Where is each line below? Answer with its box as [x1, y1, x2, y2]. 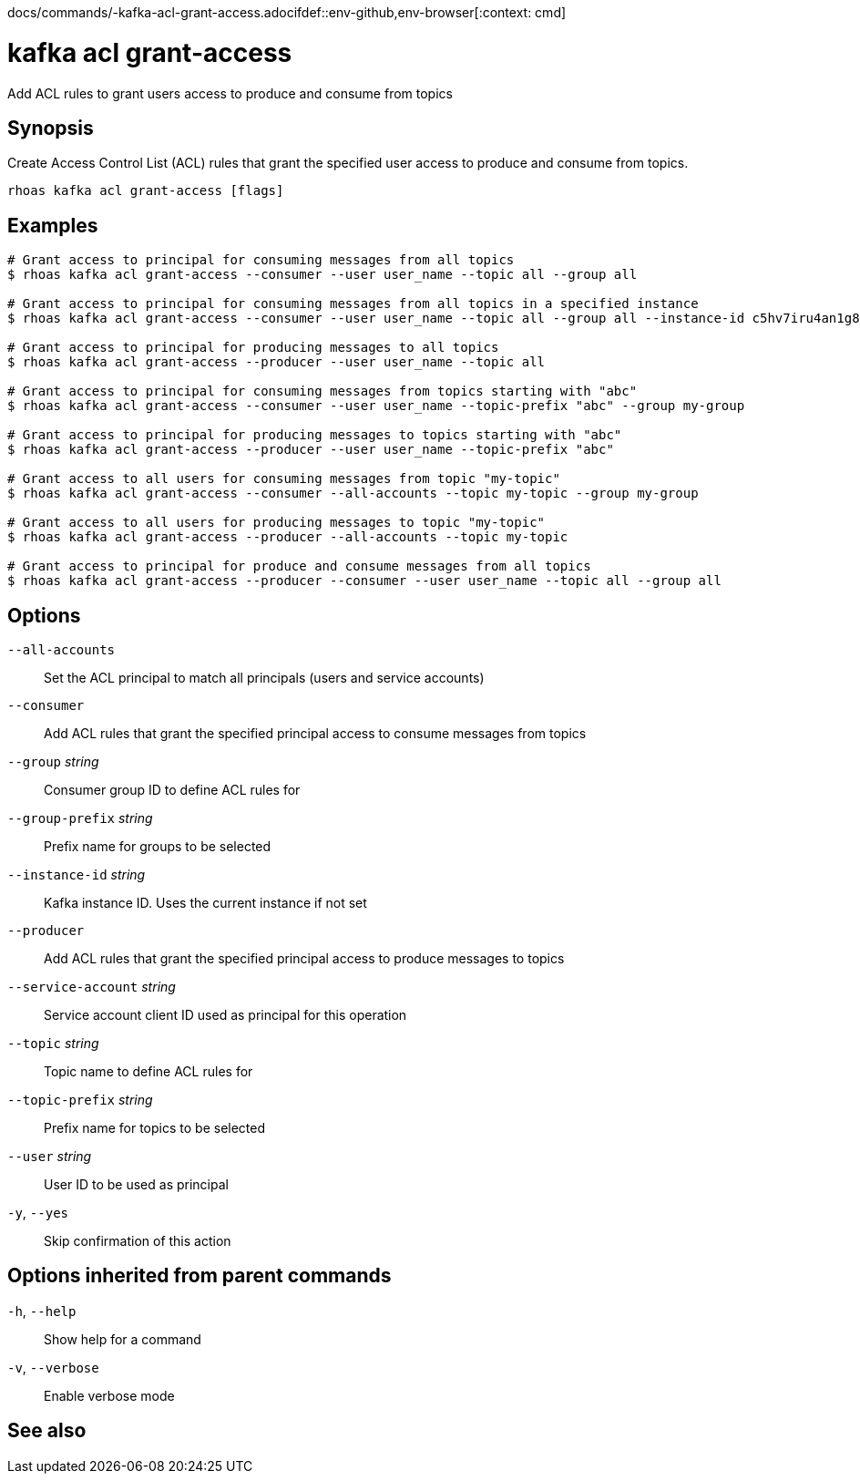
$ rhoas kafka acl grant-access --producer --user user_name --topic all [7, 355, 546, 370]
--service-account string [7, 979, 176, 995]
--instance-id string [7, 867, 146, 883]
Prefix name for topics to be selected [44, 1120, 266, 1136]
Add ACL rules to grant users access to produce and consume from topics [7, 85, 453, 101]
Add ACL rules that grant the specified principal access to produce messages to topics [44, 951, 565, 967]
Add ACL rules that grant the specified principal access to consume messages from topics [44, 725, 587, 742]
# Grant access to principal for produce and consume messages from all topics [7, 559, 591, 574]
